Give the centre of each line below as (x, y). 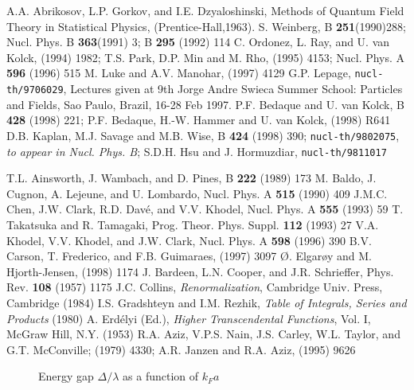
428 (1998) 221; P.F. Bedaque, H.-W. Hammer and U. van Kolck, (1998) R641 (199, 120)
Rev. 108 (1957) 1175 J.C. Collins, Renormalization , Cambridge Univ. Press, (195, 287)
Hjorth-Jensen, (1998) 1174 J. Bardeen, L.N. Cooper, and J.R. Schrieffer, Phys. (200, 271)
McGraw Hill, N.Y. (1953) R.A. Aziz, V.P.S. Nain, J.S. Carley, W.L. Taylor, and (203, 334)
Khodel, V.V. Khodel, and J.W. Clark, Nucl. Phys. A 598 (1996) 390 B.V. (189, 240)
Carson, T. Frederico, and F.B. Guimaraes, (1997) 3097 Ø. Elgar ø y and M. (189, 256)
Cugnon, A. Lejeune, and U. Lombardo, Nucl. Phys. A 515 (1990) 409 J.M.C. (197, 193)
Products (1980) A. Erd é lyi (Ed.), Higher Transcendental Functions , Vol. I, (189, 318)
